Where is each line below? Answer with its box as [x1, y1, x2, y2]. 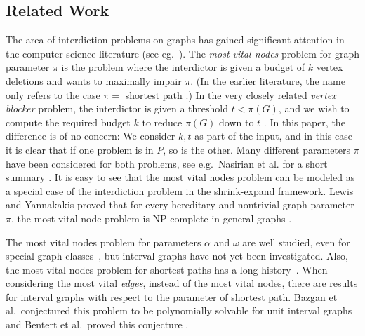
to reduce [142, 114, 182, 129]
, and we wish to [278, 101, 350, 116]
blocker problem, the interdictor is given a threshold [6, 101, 228, 116]
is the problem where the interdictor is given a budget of [61, 60, 305, 74]
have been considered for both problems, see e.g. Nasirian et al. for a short [6, 156, 328, 170]
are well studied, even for [242, 234, 350, 249]
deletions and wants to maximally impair [6, 73, 182, 88]
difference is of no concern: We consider [6, 128, 175, 143]
